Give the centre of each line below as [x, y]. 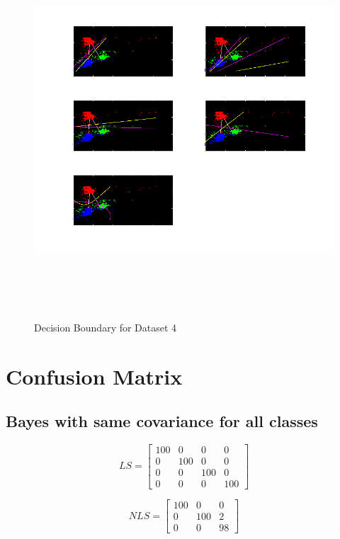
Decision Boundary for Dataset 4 [106, 327]
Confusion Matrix [94, 376]
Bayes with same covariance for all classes [162, 421]
